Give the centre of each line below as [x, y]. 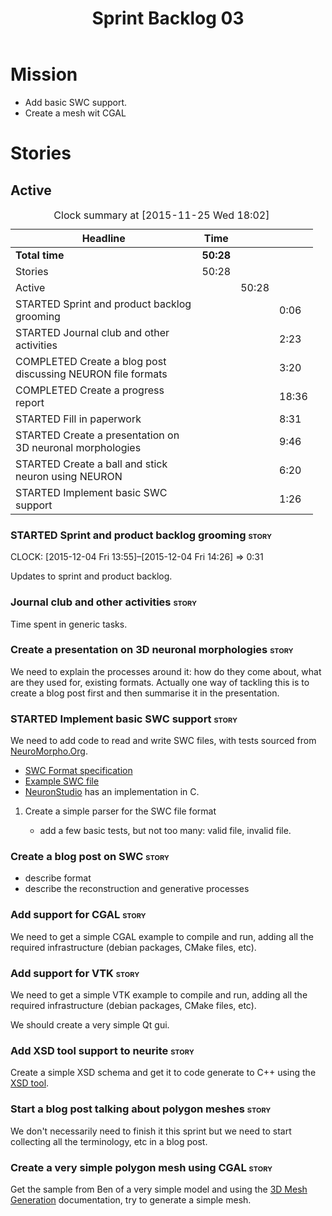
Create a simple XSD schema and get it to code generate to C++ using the [163, 1073]
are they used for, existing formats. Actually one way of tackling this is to [160, 682]
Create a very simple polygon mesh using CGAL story [141, 1167]
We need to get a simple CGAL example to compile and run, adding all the [162, 936]
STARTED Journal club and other [92, 332]
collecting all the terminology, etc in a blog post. [109, 1141]
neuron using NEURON [69, 476]
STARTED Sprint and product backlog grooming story [141, 535]
